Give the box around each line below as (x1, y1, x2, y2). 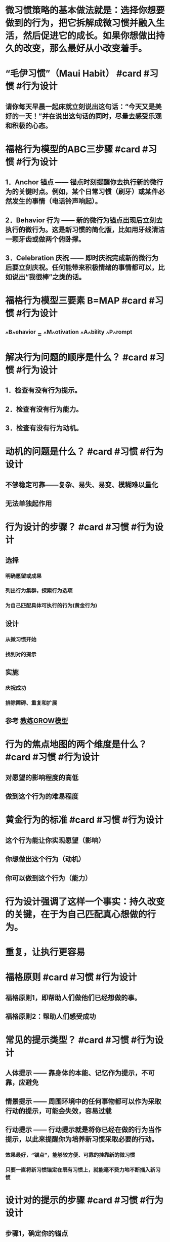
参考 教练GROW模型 (5, 717, 68, 725)
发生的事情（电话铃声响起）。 (12, 197, 102, 206)
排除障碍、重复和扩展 (5, 699, 57, 706)
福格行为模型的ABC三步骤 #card (5, 143, 141, 155)
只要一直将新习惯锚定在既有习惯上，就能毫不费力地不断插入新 (5, 1166, 156, 1173)
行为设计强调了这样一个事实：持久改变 (5, 896, 165, 908)
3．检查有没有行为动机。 (5, 424, 83, 432)
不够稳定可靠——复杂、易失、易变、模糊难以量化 (5, 480, 158, 489)
